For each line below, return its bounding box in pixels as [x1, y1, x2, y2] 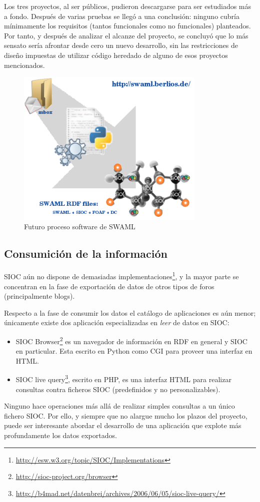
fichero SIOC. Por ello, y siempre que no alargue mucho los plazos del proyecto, [4, 410, 247, 421]
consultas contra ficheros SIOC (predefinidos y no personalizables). [15, 384, 220, 394]
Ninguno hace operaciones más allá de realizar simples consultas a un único [4, 401, 235, 411]
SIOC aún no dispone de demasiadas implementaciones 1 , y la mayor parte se [4, 270, 239, 281]
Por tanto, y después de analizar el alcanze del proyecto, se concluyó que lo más [4, 30, 248, 40]
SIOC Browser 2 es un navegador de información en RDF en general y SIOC [15, 334, 247, 346]
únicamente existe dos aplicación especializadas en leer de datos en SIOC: [4, 317, 229, 328]
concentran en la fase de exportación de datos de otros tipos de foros [4, 281, 214, 291]
